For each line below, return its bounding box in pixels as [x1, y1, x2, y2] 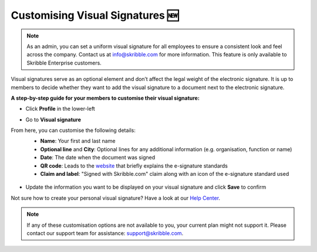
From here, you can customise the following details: [11, 127, 136, 134]
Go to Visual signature [25, 116, 82, 123]
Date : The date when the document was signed [40, 154, 156, 161]
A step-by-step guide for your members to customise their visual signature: [11, 94, 200, 101]
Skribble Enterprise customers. [26, 59, 102, 66]
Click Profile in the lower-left [25, 105, 95, 113]
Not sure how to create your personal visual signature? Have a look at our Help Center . [11, 194, 220, 202]
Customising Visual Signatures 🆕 [11, 9, 179, 22]
